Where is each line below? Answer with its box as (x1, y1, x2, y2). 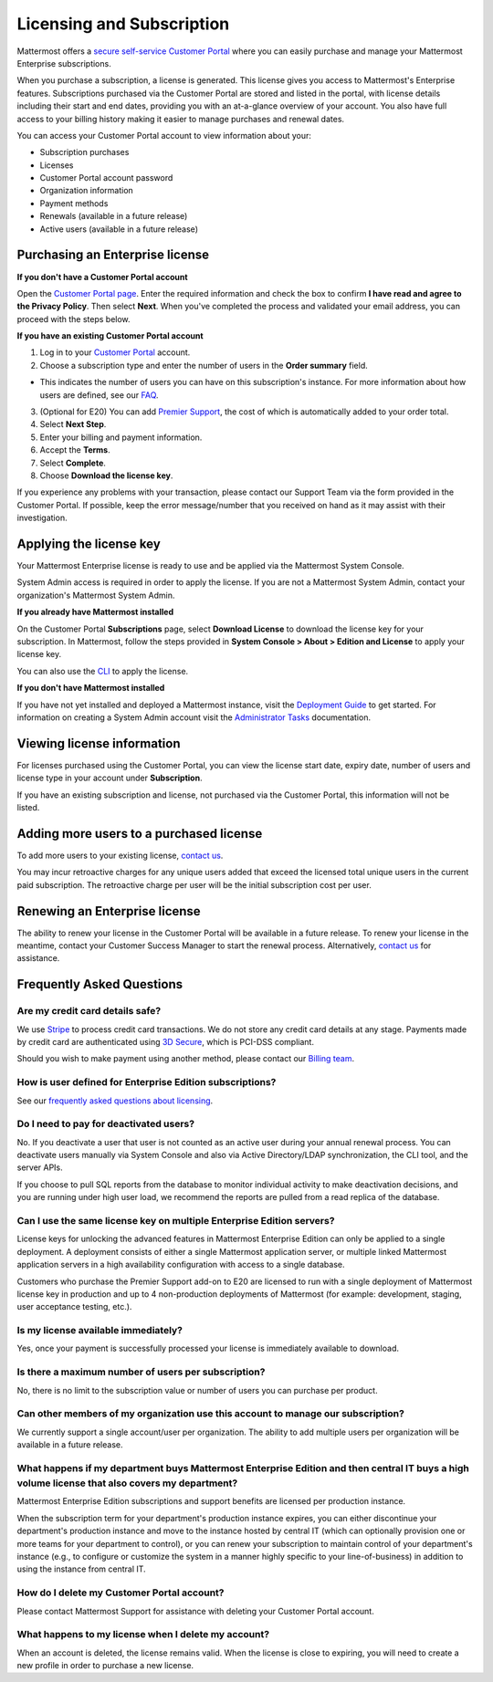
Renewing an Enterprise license (16, 904, 201, 919)
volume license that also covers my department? (16, 1477, 238, 1489)
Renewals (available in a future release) (39, 211, 188, 222)
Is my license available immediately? (16, 1324, 183, 1337)
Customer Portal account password (39, 172, 173, 183)
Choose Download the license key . (39, 470, 173, 481)
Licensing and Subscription (16, 14, 230, 34)
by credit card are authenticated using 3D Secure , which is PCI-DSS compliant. (16, 1036, 315, 1047)
